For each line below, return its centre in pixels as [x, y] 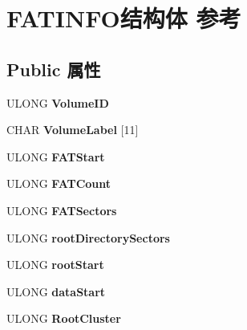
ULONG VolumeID [58, 102]
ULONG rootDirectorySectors [88, 237]
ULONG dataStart [56, 291]
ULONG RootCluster [64, 318]
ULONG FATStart [56, 156]
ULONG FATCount [59, 183]
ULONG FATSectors [62, 210]
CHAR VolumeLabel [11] [73, 130]
